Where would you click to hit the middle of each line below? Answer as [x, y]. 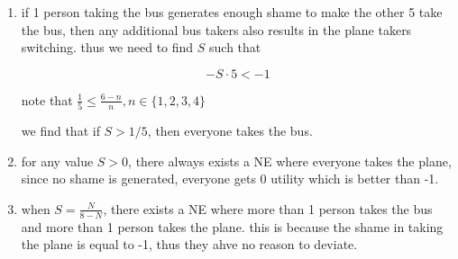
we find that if [60, 131]
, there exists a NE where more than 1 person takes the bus [268, 208]
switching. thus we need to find [107, 47]
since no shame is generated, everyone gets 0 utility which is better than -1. [230, 179]
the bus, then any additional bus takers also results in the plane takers [216, 29]
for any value [57, 161]
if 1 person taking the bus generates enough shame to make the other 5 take [232, 12]
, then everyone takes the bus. [230, 131]
